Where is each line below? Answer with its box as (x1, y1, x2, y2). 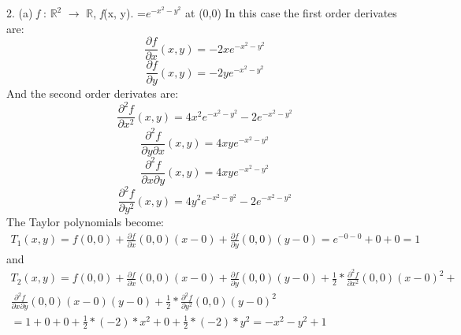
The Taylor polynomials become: (6, 214, 165, 230)
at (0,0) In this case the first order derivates (185, 5, 397, 20)
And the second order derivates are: (6, 85, 179, 102)
